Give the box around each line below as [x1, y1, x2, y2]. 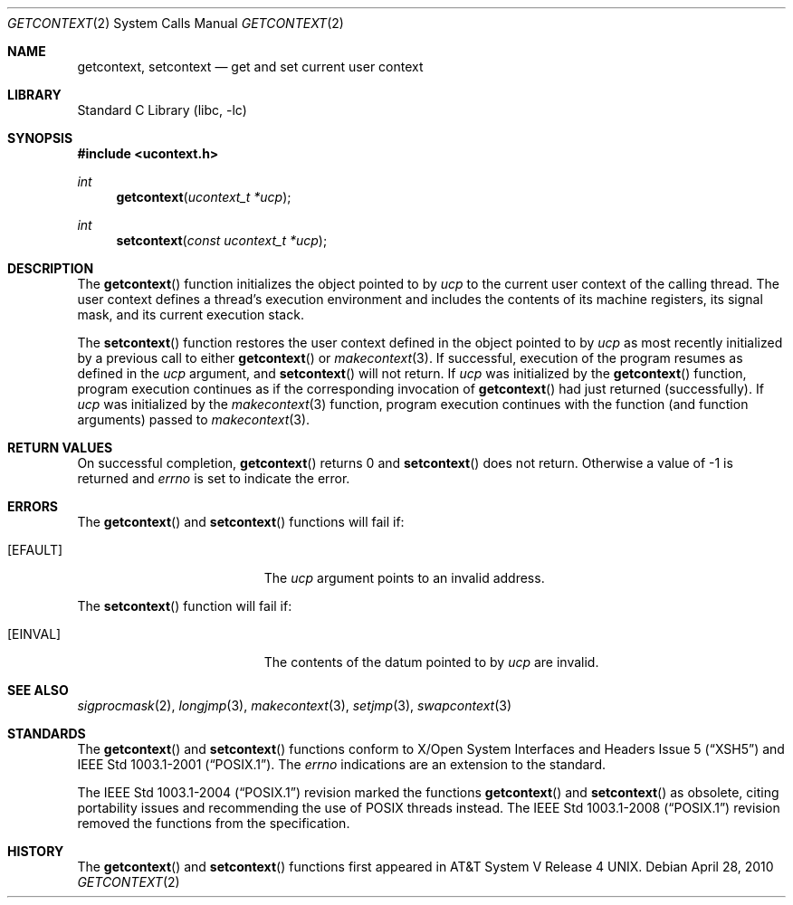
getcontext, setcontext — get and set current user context [77, 59, 424, 74]
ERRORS [7, 499, 59, 514]
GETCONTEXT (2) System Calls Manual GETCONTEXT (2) [7, 15, 344, 31]
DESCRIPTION [7, 261, 94, 276]
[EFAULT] [7, 542, 63, 557]
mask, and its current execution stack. [77, 307, 304, 322]
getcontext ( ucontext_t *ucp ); [116, 189, 291, 205]
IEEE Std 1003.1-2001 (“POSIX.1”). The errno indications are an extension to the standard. [77, 757, 607, 772]
